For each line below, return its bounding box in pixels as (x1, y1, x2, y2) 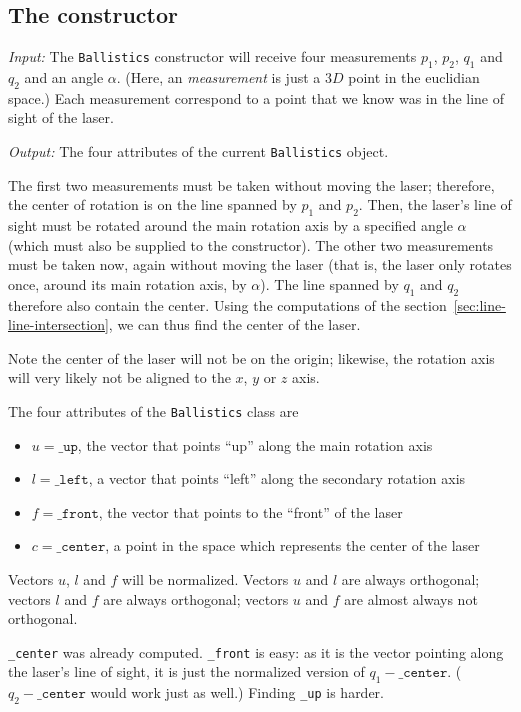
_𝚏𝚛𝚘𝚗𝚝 (57, 506, 99, 521)
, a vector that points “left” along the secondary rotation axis (88, 468, 466, 489)
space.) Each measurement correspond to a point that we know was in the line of (8, 87, 505, 108)
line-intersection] (8, 314, 109, 335)
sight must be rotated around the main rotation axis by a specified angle (8, 215, 453, 236)
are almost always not (344, 588, 478, 609)
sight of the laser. (8, 107, 114, 128)
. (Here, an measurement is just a (116, 67, 321, 87)
